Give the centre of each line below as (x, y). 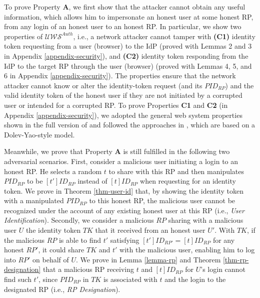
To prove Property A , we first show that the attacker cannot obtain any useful (125, 7)
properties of (23, 36)
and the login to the (195, 279)
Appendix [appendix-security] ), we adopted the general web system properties (123, 115)
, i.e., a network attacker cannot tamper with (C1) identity (164, 36)
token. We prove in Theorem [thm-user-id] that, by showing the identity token (124, 190)
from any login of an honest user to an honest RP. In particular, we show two (123, 26)
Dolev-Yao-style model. (39, 134)
